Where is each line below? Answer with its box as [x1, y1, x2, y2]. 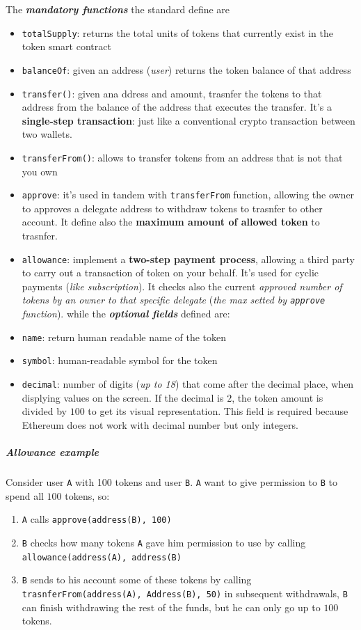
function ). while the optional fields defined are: [22, 306, 230, 321]
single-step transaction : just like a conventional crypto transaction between [22, 113, 355, 127]
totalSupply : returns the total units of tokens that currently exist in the [22, 25, 333, 40]
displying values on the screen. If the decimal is [22, 390, 224, 404]
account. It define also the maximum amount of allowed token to [22, 214, 320, 229]
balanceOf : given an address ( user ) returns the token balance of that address [22, 62, 351, 77]
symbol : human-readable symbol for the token [22, 353, 218, 368]
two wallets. [22, 127, 72, 141]
